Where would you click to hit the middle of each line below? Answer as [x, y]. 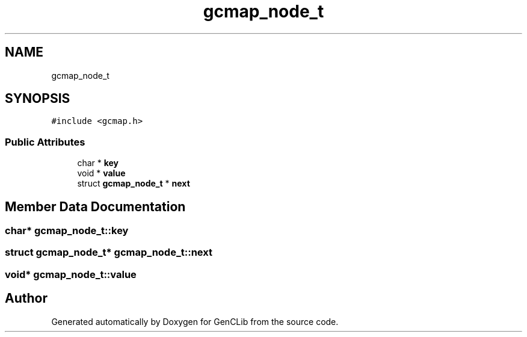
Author [26, 298]
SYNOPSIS [38, 99]
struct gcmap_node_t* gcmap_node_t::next [109, 252]
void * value [101, 173]
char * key [98, 163]
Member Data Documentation [95, 206]
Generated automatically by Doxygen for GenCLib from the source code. [195, 321]
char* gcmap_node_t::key [67, 231]
